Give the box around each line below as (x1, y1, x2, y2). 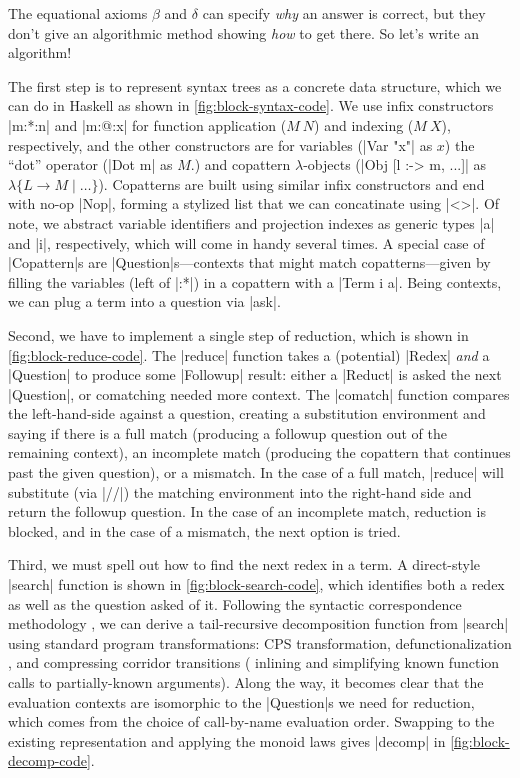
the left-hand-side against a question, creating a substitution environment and (8, 403, 486, 424)
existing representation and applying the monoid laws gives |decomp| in (8, 730, 446, 751)
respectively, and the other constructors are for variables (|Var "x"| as (8, 134, 433, 155)
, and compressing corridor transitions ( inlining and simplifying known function (8, 652, 500, 673)
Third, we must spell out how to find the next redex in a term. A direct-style (8, 554, 481, 575)
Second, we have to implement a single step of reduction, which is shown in (8, 324, 469, 345)
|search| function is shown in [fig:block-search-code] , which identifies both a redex (8, 574, 505, 595)
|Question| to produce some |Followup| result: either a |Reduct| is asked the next (8, 364, 502, 385)
